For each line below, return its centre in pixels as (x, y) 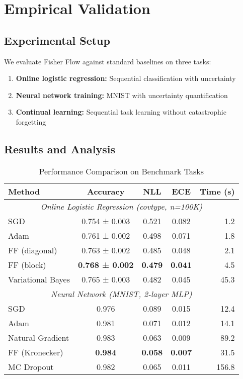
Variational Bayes (39, 279)
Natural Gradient (39, 337)
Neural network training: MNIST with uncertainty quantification (122, 95)
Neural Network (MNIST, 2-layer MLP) (121, 294)
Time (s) (217, 191)
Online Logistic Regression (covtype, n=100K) (121, 206)
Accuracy (106, 191)
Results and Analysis (60, 149)
